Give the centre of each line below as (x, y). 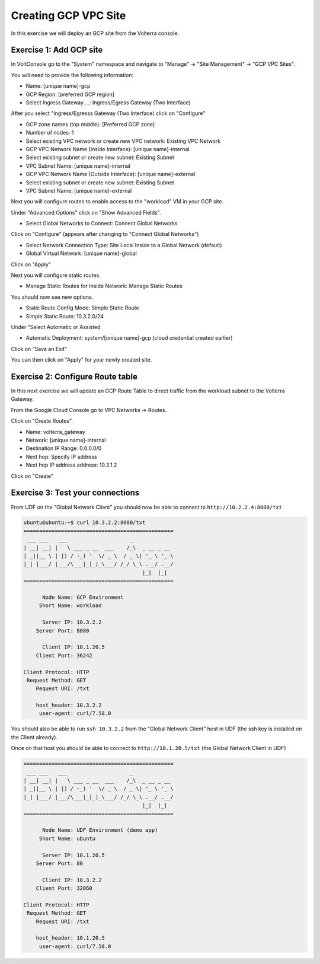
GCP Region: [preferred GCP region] (70, 94)
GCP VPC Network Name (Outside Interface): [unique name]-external (111, 174)
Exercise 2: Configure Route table (74, 376)
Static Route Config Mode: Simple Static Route (82, 308)
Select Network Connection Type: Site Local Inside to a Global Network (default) (124, 245)
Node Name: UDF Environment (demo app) (100, 830)
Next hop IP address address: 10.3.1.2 (71, 465)
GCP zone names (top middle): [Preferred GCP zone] (90, 124)
